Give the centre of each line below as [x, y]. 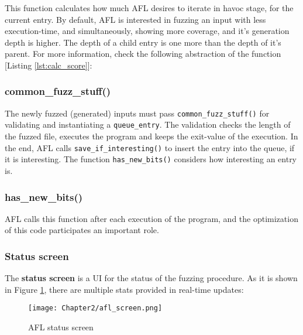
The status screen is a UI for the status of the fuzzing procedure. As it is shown [151, 278]
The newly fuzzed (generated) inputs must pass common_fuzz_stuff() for [137, 113]
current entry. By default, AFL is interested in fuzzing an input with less [135, 19]
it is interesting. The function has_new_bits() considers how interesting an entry [151, 159]
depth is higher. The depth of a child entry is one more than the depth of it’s [143, 42]
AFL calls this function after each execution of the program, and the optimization [151, 218]
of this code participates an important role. [82, 230]
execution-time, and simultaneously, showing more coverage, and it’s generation [147, 31]
